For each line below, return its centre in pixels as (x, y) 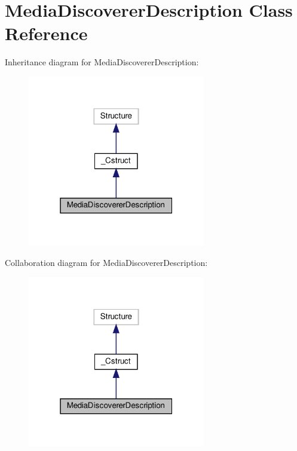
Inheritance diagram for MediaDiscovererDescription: (102, 62)
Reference (46, 33)
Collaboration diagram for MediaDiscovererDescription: (106, 262)
